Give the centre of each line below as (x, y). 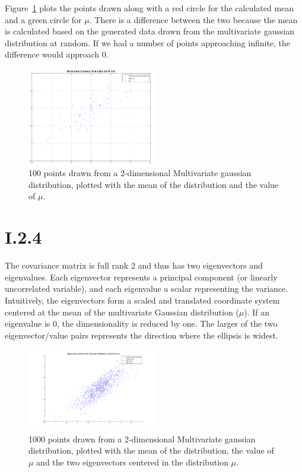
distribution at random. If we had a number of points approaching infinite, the (148, 42)
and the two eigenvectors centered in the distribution (132, 462)
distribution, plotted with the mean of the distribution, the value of (151, 450)
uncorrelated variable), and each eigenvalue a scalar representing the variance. (147, 288)
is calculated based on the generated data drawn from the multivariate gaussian (150, 31)
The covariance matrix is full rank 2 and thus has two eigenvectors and (134, 265)
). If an (257, 312)
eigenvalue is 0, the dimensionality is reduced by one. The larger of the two (141, 323)
